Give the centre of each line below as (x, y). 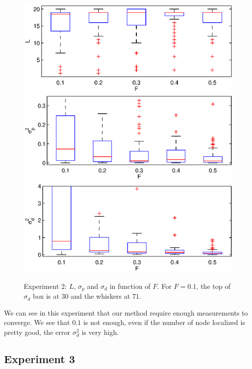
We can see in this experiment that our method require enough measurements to (126, 312)
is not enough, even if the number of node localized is (164, 322)
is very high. (100, 332)
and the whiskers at (101, 296)
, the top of (213, 286)
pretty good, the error (37, 332)
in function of (130, 286)
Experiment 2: (45, 286)
